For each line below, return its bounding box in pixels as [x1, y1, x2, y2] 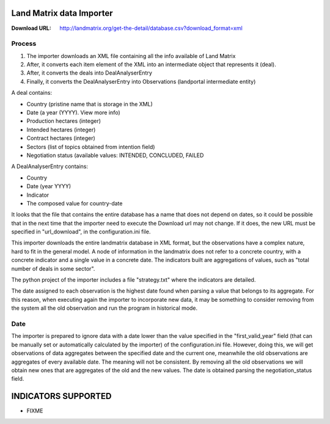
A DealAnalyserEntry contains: [11, 163, 89, 170]
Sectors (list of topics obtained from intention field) [26, 143, 155, 150]
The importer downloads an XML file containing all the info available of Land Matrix [26, 52, 236, 59]
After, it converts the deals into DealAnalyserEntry [26, 69, 153, 76]
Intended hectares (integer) [26, 126, 96, 133]
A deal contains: [11, 89, 52, 97]
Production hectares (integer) [26, 117, 101, 125]
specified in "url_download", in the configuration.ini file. [11, 228, 151, 235]
